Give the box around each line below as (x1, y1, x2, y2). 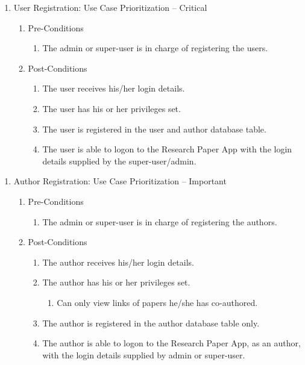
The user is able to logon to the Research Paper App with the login (42, 143, 292, 155)
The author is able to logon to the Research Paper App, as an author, (42, 337, 301, 349)
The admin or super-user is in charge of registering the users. (42, 42, 268, 54)
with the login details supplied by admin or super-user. (42, 348, 245, 361)
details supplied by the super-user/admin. (42, 154, 197, 167)
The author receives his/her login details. (42, 255, 194, 268)
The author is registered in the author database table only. (42, 316, 260, 329)
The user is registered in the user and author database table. (42, 122, 266, 135)
